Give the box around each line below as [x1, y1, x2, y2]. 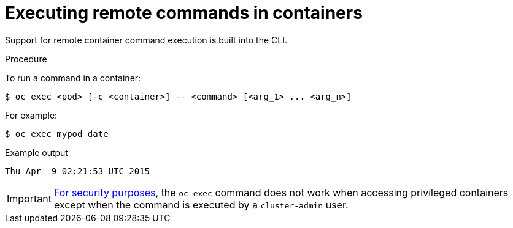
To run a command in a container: [5, 72, 141, 83]
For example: [5, 109, 58, 120]
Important [7, 192, 52, 205]
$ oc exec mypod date [5, 128, 109, 139]
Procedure [5, 53, 47, 64]
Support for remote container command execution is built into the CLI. [5, 34, 287, 45]
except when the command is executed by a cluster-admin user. [53, 198, 349, 211]
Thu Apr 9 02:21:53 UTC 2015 [5, 166, 150, 176]
